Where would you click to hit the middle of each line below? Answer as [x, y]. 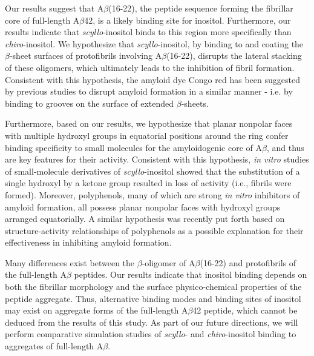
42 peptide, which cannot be [245, 310]
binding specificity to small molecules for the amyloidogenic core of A [133, 147]
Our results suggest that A [54, 8]
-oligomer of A [168, 262]
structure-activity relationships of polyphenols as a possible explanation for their [154, 230]
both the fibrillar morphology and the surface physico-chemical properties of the [153, 287]
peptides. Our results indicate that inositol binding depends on [191, 274]
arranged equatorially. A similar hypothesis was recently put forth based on [145, 219]
